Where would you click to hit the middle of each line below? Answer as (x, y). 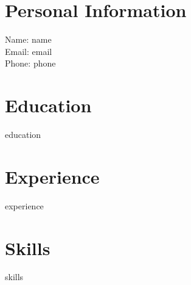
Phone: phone (30, 63)
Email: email (29, 51)
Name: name (28, 39)
